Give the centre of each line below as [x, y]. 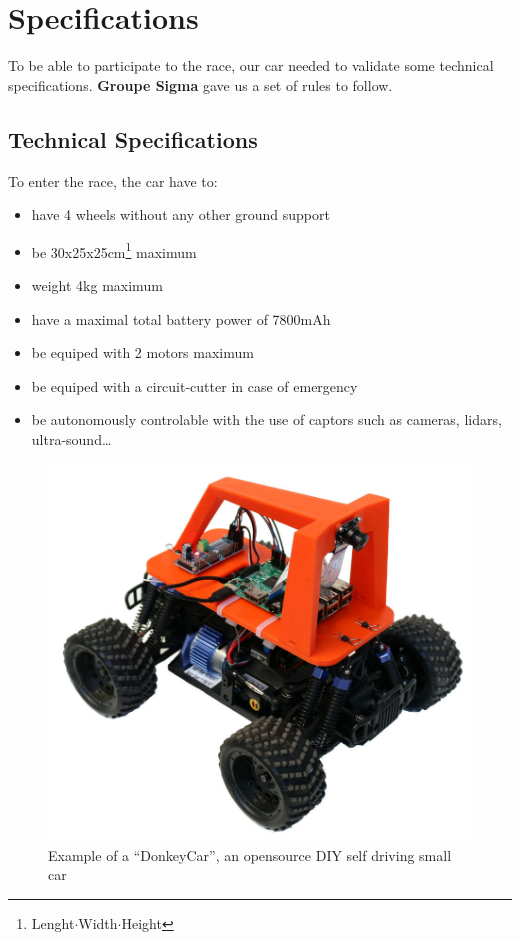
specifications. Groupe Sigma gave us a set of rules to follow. [200, 84]
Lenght [53, 923]
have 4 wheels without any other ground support [180, 214]
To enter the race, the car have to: [113, 180]
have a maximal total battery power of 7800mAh [181, 318]
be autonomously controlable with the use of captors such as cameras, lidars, [266, 419]
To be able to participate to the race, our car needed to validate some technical [251, 65]
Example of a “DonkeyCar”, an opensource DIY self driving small [250, 854]
